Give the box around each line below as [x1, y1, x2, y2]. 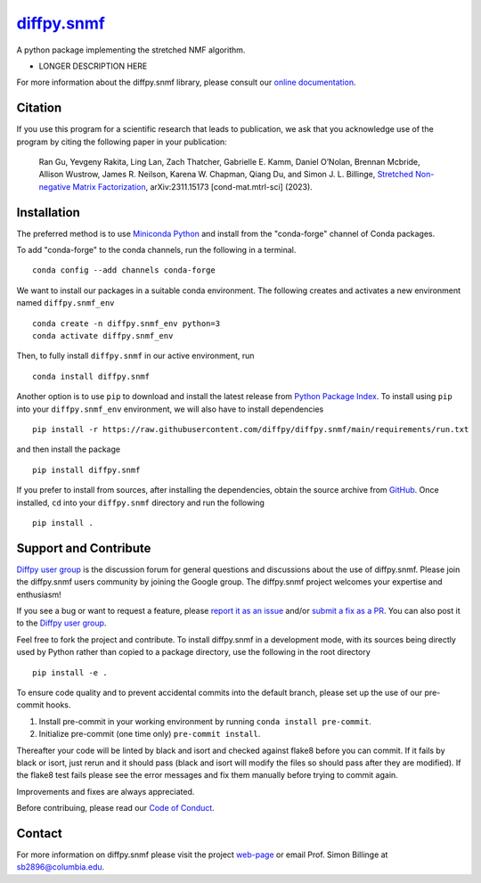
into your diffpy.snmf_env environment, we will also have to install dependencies [16, 404, 324, 414]
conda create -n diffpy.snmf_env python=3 [32, 318, 221, 329]
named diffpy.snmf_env [16, 298, 115, 308]
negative [38, 181, 71, 192]
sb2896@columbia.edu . [16, 862, 105, 872]
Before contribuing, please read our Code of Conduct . [16, 803, 216, 814]
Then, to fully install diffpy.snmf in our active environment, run [16, 350, 255, 361]
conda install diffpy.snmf [32, 371, 151, 381]
